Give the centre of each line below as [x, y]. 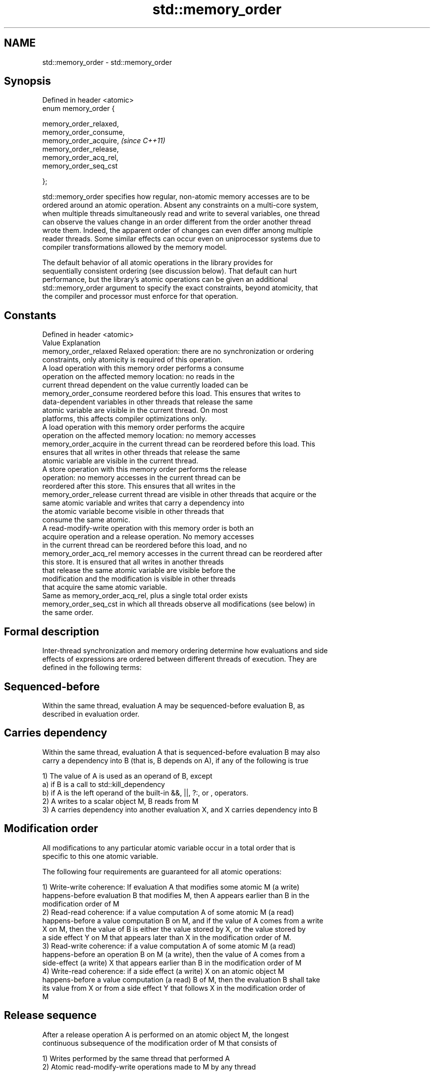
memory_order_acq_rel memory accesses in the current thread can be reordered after [182, 554]
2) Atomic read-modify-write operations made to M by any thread [149, 1067]
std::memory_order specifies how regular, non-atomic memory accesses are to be [176, 197]
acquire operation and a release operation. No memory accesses [148, 537]
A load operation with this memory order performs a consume [143, 368]
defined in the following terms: [92, 668]
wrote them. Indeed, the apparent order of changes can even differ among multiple [178, 230]
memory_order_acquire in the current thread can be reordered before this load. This [179, 444]
